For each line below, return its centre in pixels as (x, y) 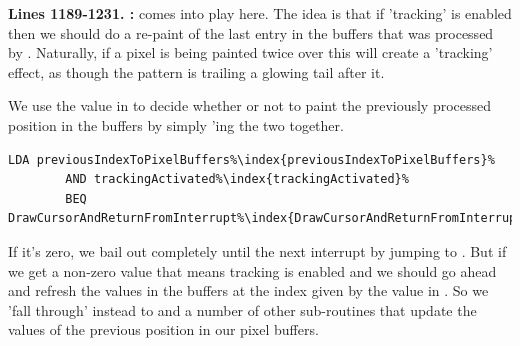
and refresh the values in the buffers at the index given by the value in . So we (248, 290)
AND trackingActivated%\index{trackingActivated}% (237, 179)
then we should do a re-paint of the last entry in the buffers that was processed (251, 32)
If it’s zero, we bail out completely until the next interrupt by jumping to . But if (257, 250)
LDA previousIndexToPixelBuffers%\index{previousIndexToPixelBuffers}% (251, 159)
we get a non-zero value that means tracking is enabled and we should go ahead (252, 270)
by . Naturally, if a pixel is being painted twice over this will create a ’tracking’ (250, 52)
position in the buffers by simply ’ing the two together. (176, 124)
